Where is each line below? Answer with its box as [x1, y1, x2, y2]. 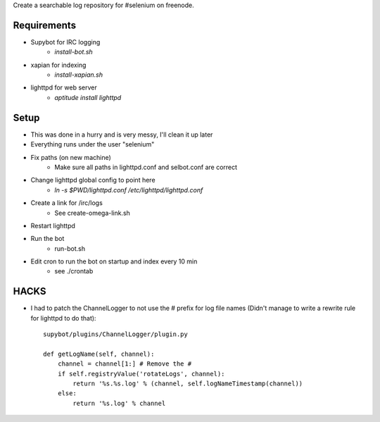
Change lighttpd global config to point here [30, 176, 156, 185]
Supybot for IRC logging [30, 37, 101, 46]
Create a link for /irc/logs [30, 199, 103, 207]
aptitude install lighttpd [54, 93, 122, 101]
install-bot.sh [54, 48, 93, 56]
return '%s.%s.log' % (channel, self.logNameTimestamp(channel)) [72, 380, 303, 387]
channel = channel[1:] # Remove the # [57, 360, 192, 368]
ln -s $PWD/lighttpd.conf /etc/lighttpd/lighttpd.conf [54, 185, 203, 194]
